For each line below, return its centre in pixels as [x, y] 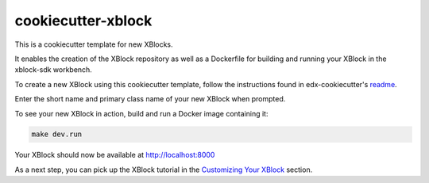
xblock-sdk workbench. [54, 70]
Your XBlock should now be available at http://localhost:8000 [115, 155]
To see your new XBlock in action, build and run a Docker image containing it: [141, 113]
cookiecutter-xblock [83, 21]
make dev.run [57, 134]
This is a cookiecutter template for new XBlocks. [94, 44]
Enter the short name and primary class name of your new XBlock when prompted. [150, 99]
